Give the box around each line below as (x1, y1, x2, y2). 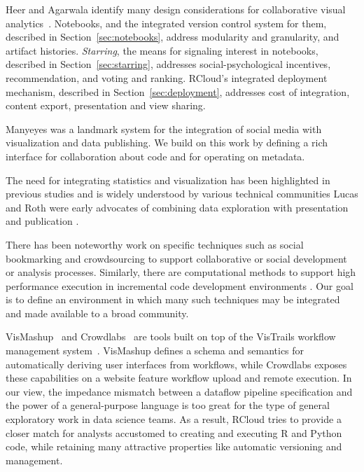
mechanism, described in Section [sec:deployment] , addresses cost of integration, (6, 84, 350, 99)
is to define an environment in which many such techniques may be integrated (6, 292, 340, 307)
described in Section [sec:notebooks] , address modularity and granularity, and (6, 29, 339, 44)
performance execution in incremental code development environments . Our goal (6, 278, 353, 293)
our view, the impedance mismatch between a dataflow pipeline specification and (6, 384, 353, 398)
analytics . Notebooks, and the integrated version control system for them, (6, 15, 327, 30)
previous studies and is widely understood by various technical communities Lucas (6, 186, 358, 201)
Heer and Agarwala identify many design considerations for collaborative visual (6, 2, 346, 16)
